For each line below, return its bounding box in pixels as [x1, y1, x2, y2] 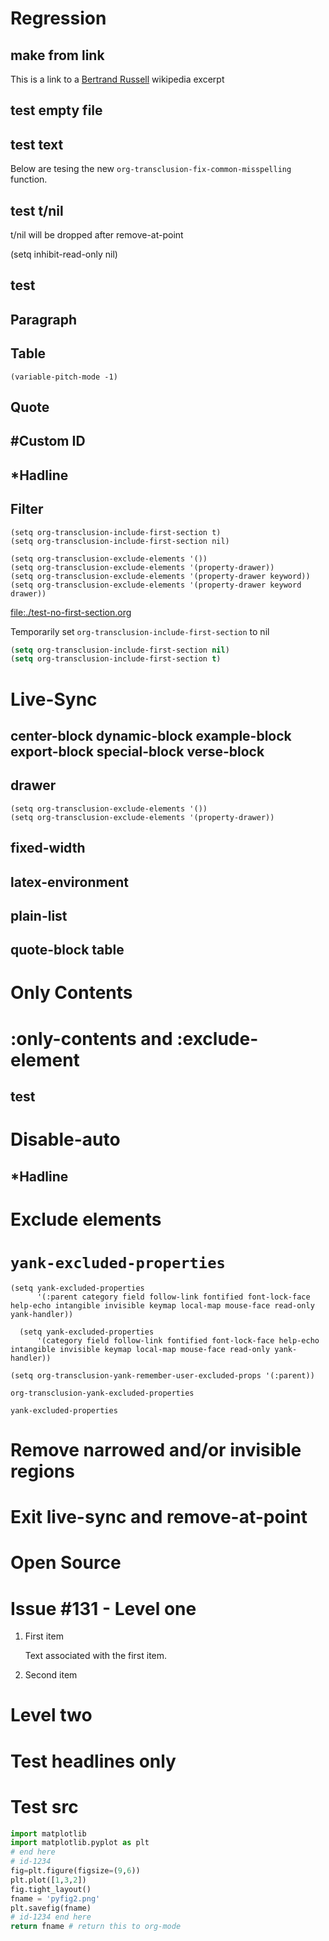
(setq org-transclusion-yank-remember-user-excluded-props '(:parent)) [10, 1370, 315, 1381]
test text [10, 136, 64, 153]
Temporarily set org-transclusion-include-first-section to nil [10, 625, 270, 637]
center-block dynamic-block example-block [10, 727, 292, 744]
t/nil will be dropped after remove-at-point [10, 229, 184, 241]
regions [10, 1460, 75, 1482]
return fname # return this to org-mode [10, 1922, 182, 1932]
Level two [10, 1704, 93, 1727]
